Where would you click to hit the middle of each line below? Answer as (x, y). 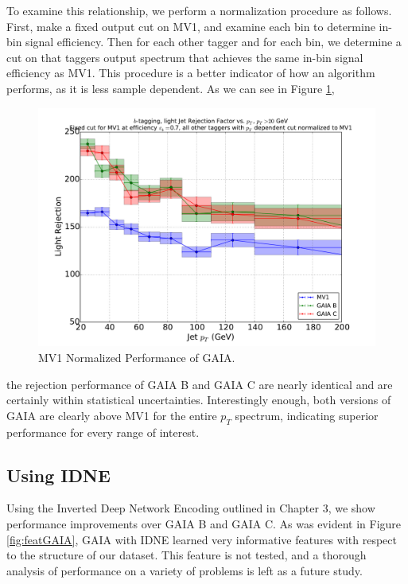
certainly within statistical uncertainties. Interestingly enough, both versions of (199, 400)
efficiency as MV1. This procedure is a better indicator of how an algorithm (191, 73)
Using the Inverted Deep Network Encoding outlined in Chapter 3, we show (191, 508)
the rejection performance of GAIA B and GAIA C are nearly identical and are (200, 384)
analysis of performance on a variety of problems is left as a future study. (185, 570)
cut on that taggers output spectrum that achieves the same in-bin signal (185, 57)
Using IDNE (58, 475)
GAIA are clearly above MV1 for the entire (112, 415)
